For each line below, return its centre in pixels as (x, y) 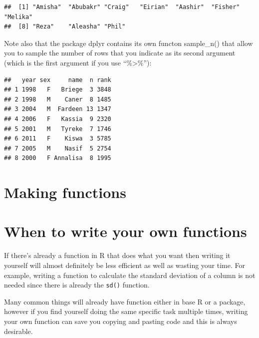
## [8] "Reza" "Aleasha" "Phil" (65, 27)
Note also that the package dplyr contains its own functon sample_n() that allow (129, 43)
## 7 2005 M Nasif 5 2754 (58, 148)
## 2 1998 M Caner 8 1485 (58, 99)
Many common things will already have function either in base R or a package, (125, 301)
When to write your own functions (126, 231)
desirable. (18, 331)
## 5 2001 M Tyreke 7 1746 (58, 129)
